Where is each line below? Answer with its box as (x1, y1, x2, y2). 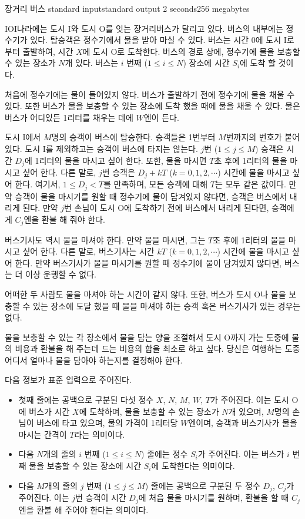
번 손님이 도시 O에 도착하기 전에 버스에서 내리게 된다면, (63, 201, 269, 214)
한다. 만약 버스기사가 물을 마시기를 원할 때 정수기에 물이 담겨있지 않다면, (15, 256, 282, 269)
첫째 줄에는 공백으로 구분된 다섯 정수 (18, 394, 154, 406)
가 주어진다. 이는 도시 (210, 394, 289, 406)
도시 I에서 (5, 131, 41, 143)
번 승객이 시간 (75, 491, 126, 504)
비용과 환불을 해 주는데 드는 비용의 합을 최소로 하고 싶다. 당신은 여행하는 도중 (15, 342, 300, 355)
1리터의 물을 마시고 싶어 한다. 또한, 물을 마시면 (35, 154, 207, 166)
